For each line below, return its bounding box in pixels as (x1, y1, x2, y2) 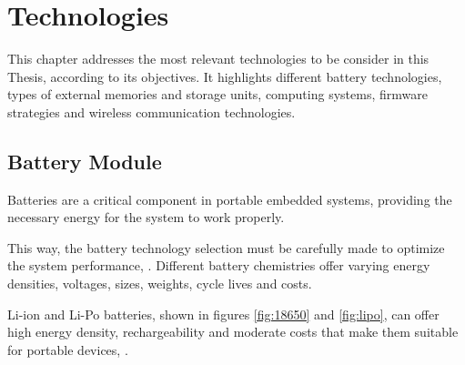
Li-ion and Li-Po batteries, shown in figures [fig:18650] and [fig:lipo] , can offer (7, 304, 440, 323)
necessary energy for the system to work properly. (7, 208, 285, 227)
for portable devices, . (7, 340, 128, 359)
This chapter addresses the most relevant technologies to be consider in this (7, 49, 430, 68)
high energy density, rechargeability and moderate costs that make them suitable (7, 322, 459, 341)
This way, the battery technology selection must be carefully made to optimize (7, 238, 445, 257)
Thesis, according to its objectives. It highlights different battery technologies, (7, 66, 442, 86)
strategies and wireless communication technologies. (7, 102, 296, 121)
